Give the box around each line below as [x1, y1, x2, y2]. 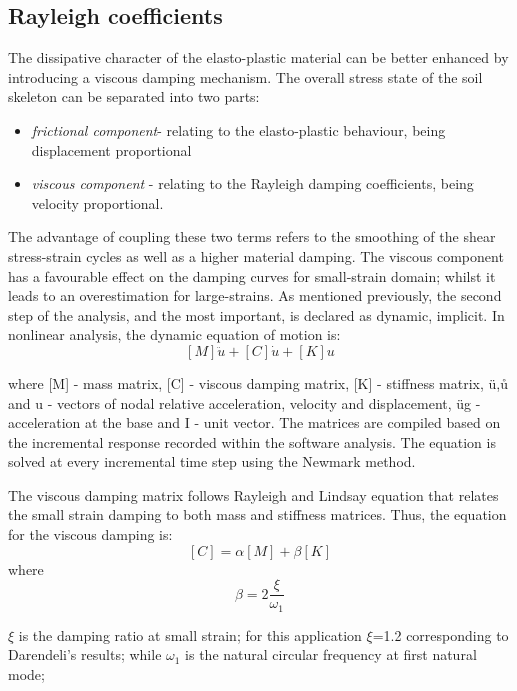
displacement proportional [31, 139, 192, 160]
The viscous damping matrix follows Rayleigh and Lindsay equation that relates [8, 484, 499, 505]
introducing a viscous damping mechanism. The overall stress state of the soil [8, 66, 483, 87]
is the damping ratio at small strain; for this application [18, 624, 362, 645]
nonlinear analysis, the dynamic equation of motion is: [8, 324, 341, 345]
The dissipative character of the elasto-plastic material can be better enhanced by [8, 47, 509, 68]
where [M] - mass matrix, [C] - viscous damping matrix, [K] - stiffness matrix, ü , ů [8, 372, 509, 393]
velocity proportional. [31, 192, 164, 213]
